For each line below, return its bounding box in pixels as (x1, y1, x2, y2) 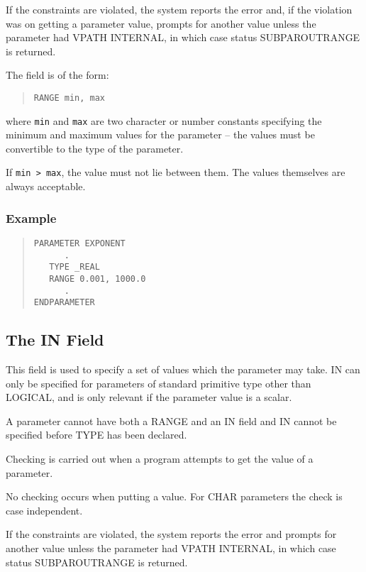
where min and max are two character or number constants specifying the (6, 113, 322, 128)
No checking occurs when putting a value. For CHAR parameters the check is (6, 489, 343, 504)
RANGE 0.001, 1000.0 (49, 273, 146, 284)
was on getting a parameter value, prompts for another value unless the (6, 16, 316, 31)
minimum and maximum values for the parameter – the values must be (6, 127, 315, 142)
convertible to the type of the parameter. (6, 141, 184, 155)
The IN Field (6, 329, 104, 351)
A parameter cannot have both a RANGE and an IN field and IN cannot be (6, 413, 337, 428)
